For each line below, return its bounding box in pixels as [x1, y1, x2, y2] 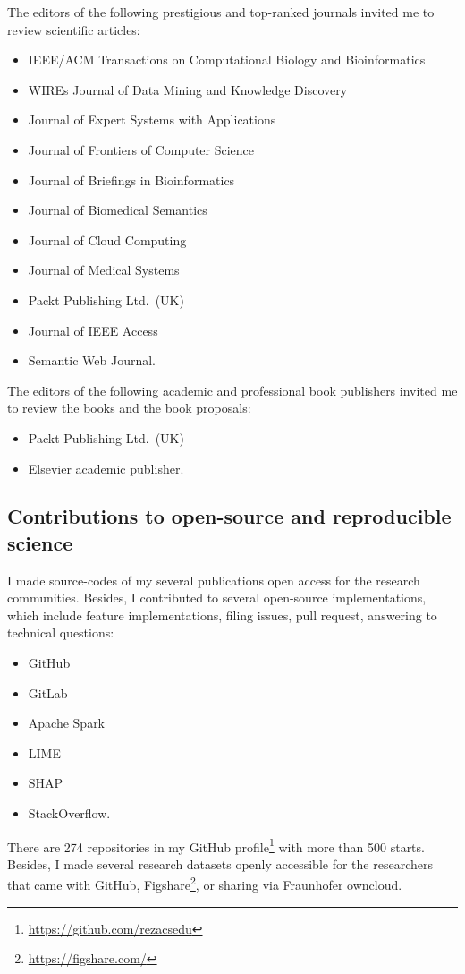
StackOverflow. [28, 804, 111, 823]
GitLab [28, 683, 68, 702]
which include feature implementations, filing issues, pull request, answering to [7, 605, 437, 624]
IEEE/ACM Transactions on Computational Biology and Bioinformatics [28, 50, 426, 69]
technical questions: [7, 623, 114, 642]
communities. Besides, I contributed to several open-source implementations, [7, 588, 427, 607]
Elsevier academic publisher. [28, 458, 184, 477]
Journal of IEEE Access [28, 320, 158, 339]
